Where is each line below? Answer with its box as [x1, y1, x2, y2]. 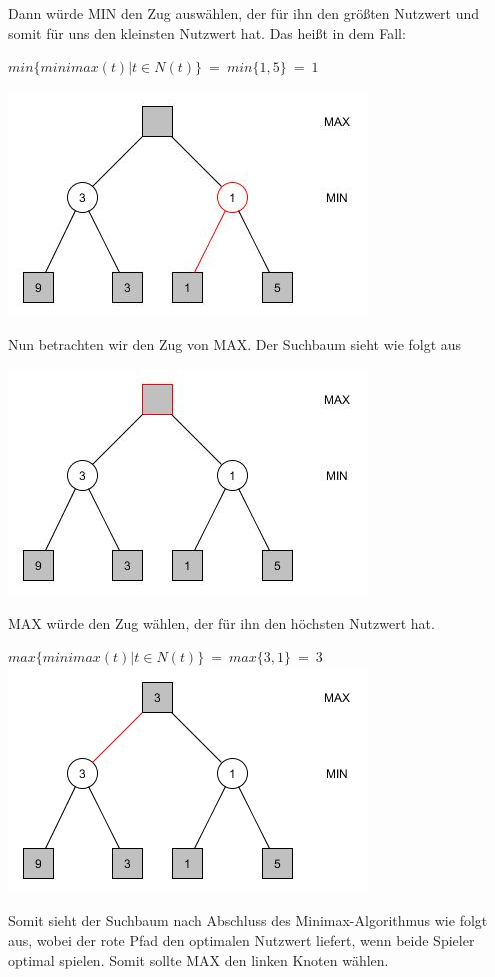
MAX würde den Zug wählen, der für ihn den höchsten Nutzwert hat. [8, 612, 435, 633]
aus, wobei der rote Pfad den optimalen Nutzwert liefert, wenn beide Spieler [8, 929, 475, 950]
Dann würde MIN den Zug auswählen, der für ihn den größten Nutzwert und [8, 3, 480, 23]
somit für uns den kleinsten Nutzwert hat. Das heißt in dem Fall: [8, 22, 406, 43]
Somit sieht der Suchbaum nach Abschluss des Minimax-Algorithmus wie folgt [8, 910, 488, 931]
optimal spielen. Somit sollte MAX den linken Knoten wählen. [8, 949, 389, 970]
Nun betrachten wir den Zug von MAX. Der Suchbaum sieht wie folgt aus [8, 334, 462, 355]
